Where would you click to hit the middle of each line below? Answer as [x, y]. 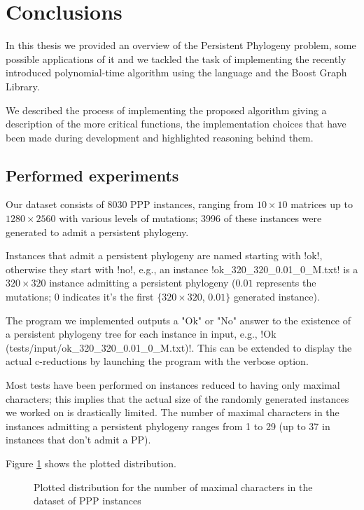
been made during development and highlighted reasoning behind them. [160, 137]
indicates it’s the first [108, 297]
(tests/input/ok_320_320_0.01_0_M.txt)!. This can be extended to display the [179, 347]
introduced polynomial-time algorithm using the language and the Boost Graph [176, 73]
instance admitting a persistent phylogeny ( [142, 283]
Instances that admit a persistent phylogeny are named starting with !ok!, [164, 255]
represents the [286, 283]
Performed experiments [92, 175]
